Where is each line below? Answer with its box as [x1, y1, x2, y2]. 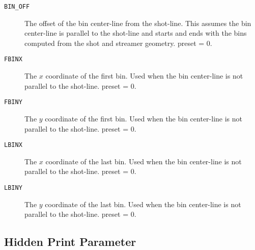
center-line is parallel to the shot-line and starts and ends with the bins [24, 28, 247, 38]
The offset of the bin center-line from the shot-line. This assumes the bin [24, 17, 251, 28]
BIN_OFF [4, 3, 30, 10]
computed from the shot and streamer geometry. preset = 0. [24, 37, 212, 48]
